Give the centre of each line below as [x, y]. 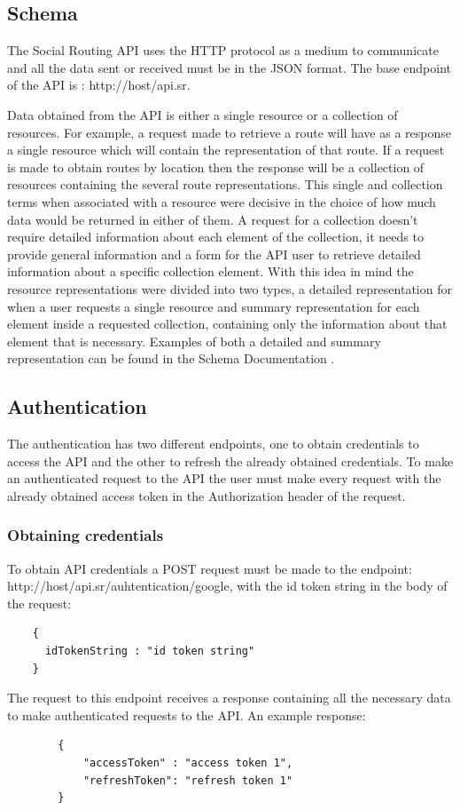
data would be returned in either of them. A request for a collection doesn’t [213, 219]
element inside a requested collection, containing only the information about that [227, 324]
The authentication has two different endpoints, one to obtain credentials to [213, 444]
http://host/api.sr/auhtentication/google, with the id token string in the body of [227, 586]
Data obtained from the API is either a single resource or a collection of [203, 114]
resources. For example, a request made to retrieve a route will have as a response [230, 132]
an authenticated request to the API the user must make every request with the [224, 478]
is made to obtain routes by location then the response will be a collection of [216, 167]
